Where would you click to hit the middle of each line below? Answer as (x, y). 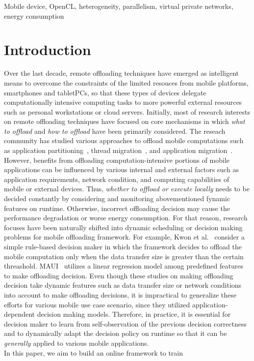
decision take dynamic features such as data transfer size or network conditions (123, 285)
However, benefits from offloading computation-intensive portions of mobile (117, 160)
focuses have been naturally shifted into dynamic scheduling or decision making (123, 227)
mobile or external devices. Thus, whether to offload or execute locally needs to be (127, 189)
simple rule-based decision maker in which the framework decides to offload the (123, 246)
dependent (20, 314)
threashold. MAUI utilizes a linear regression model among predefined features (124, 266)
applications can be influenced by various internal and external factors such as (121, 169)
